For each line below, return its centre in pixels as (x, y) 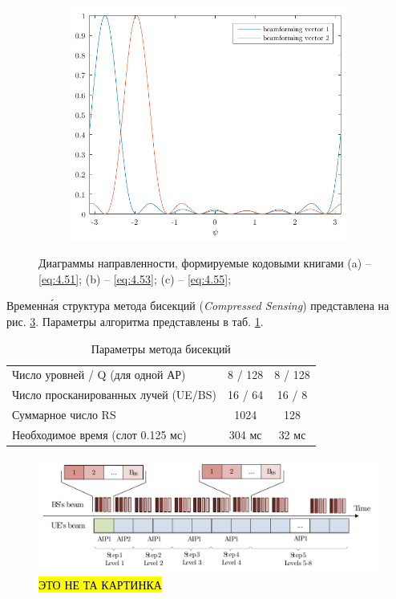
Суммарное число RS (64, 415)
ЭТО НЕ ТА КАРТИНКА (100, 584)
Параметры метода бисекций (161, 348)
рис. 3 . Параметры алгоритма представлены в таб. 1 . (135, 321)
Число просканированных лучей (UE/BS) (115, 395)
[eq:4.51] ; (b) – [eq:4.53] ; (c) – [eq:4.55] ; (135, 278)
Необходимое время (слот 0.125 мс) (99, 434)
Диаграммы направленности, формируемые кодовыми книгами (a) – (205, 263)
